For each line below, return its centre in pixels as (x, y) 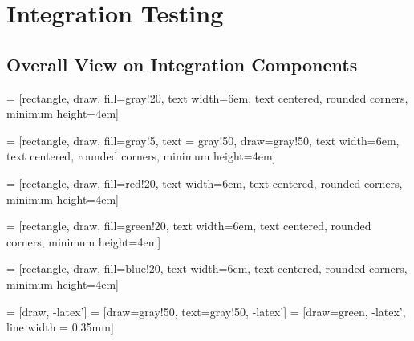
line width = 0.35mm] (60, 327)
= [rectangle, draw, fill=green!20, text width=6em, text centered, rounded (189, 226)
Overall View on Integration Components (182, 64)
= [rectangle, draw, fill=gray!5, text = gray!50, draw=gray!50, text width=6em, (203, 140)
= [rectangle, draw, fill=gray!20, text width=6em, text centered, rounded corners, (207, 97)
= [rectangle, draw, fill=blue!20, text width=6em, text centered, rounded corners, (207, 268)
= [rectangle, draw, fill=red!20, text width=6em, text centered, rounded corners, (205, 183)
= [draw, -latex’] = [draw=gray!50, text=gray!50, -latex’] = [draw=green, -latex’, (206, 311)
